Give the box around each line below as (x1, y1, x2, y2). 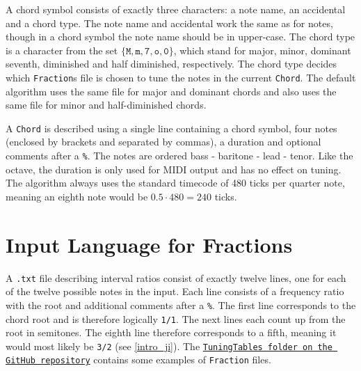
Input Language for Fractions (6, 230, 293, 258)
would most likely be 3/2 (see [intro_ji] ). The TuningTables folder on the (6, 338, 332, 353)
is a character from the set (6, 42, 118, 57)
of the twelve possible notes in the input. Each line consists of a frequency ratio (6, 284, 344, 299)
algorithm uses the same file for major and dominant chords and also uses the (6, 84, 337, 98)
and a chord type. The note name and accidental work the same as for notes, (6, 15, 333, 30)
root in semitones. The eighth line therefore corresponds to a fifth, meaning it (6, 325, 337, 340)
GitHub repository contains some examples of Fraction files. (6, 352, 271, 367)
